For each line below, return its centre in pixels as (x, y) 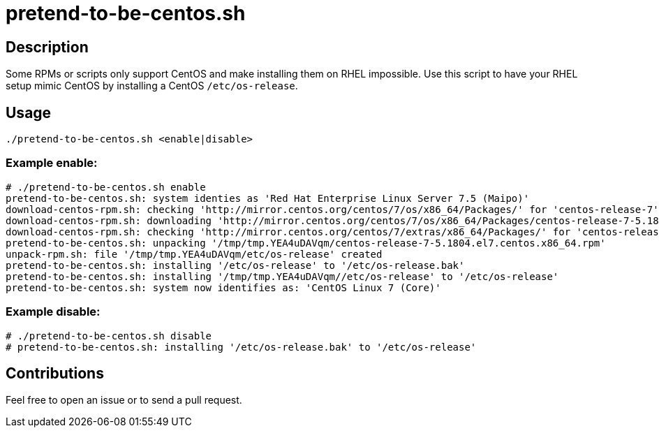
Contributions (55, 373)
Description (47, 47)
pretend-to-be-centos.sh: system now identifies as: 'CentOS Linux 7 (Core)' (223, 287)
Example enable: (52, 163)
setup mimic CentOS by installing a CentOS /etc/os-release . (152, 86)
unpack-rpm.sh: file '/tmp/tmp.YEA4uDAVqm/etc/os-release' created (194, 254)
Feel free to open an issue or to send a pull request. (124, 400)
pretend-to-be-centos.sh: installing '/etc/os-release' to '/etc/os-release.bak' (235, 265)
